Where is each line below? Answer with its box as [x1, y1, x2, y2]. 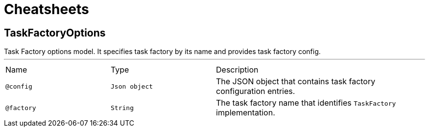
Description [216, 65, 259, 75]
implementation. [216, 108, 275, 118]
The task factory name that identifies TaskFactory [216, 98, 396, 108]
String [111, 104, 134, 112]
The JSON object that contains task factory [216, 76, 376, 87]
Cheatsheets [4, 1, 89, 18]
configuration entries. [216, 86, 295, 96]
